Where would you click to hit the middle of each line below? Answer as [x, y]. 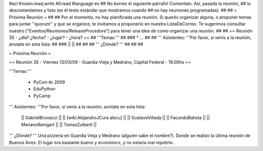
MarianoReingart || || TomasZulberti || [59, 124]
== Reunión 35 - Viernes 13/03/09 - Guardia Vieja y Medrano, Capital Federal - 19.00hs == [100, 62]
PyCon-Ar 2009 [49, 82]
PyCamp [42, 96]
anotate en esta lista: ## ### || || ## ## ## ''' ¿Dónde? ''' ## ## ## [76, 44]
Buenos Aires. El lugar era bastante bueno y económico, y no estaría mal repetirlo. [92, 142]
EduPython [44, 89]
